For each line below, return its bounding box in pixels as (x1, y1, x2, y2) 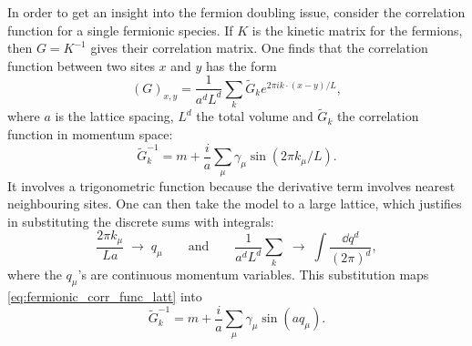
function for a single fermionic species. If (7, 20, 233, 39)
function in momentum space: (7, 124, 173, 143)
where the (7, 265, 62, 284)
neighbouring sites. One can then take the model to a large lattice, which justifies (7, 194, 462, 213)
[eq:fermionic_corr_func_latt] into (7, 287, 202, 306)
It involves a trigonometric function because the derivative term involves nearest (7, 176, 456, 195)
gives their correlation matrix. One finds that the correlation (90, 38, 428, 57)
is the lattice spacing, (55, 107, 174, 126)
